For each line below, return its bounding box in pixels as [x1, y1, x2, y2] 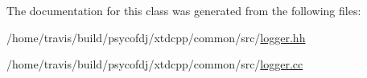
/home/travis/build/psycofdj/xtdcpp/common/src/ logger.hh [6, 29, 306, 45]
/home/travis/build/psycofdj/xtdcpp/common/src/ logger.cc [6, 56, 303, 72]
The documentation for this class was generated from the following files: [6, 2, 361, 18]
